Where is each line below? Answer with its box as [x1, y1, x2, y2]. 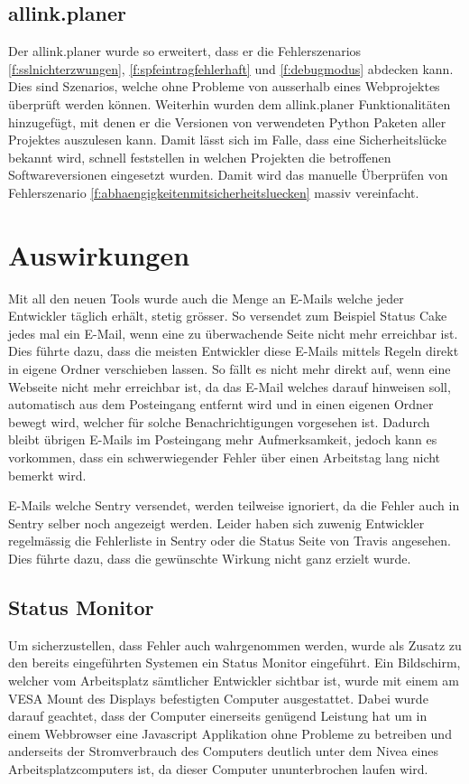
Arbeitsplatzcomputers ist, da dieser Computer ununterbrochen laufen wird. [8, 759, 428, 778]
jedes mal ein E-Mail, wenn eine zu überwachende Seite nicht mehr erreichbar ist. [8, 323, 458, 342]
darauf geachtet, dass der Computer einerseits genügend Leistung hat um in [8, 706, 428, 725]
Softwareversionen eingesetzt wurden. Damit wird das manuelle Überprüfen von [8, 165, 448, 184]
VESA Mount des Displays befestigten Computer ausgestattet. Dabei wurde [8, 688, 428, 707]
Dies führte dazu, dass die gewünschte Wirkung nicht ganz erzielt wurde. [8, 548, 411, 567]
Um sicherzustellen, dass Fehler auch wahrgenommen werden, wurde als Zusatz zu [8, 635, 462, 654]
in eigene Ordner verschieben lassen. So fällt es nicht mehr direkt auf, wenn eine [8, 359, 451, 378]
